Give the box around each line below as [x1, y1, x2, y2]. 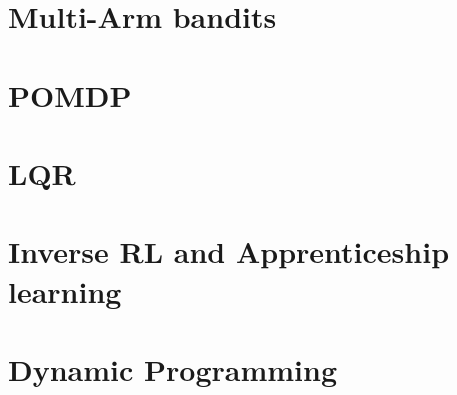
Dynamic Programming [8, 348, 338, 389]
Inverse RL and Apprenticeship [8, 231, 450, 272]
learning [8, 270, 122, 311]
